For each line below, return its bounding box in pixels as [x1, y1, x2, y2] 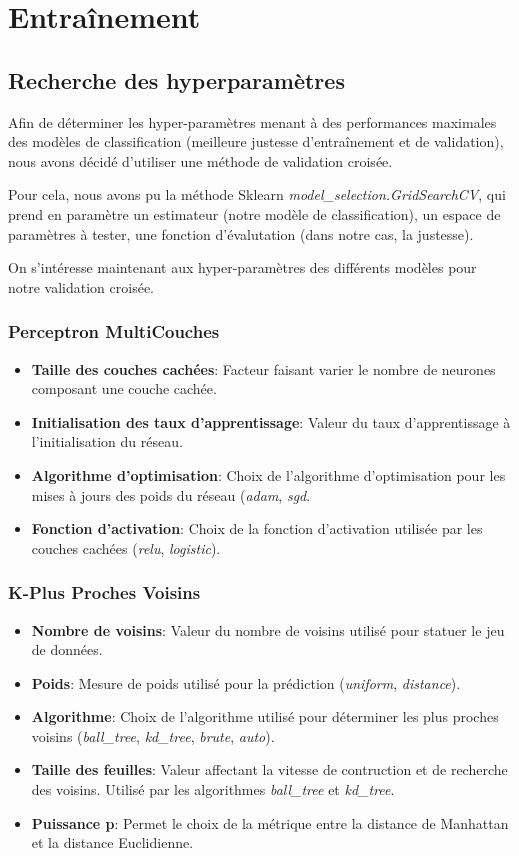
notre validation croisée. [8, 276, 154, 297]
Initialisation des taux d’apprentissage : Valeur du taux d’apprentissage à [31, 411, 511, 432]
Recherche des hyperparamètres [8, 64, 345, 95]
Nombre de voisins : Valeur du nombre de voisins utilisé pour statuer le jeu [31, 619, 505, 640]
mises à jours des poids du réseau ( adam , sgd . [31, 484, 311, 505]
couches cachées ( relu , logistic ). [31, 537, 221, 558]
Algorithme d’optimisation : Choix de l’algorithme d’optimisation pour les [31, 464, 506, 485]
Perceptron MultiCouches [8, 319, 220, 344]
